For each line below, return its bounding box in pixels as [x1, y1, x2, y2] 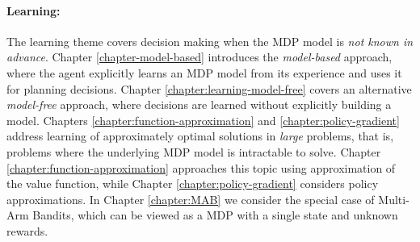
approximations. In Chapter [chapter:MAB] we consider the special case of [6, 190, 375, 207]
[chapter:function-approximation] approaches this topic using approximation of [6, 159, 396, 176]
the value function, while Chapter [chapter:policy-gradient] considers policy [6, 175, 379, 192]
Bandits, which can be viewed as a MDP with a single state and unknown [32, 207, 398, 223]
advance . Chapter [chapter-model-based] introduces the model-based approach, [6, 48, 393, 65]
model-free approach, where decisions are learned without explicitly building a [6, 96, 392, 113]
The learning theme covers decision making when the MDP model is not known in [6, 32, 414, 49]
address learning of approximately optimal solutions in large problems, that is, [6, 127, 394, 144]
